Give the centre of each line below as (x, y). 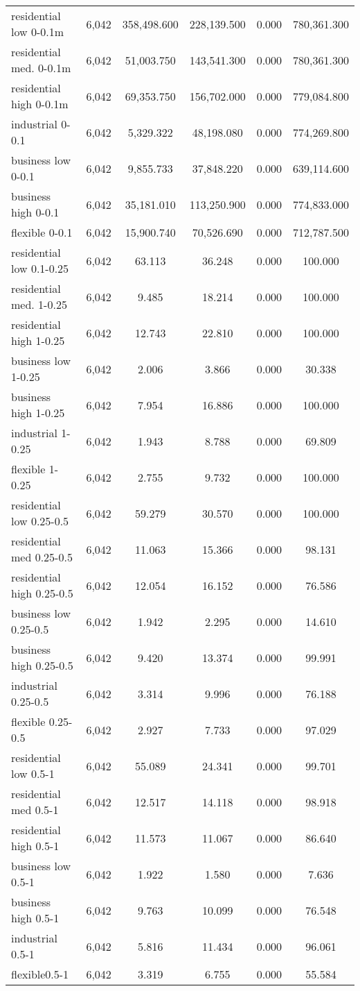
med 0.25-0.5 (42, 557)
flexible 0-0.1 (42, 232)
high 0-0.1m (40, 104)
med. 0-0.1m (41, 68)
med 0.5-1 (35, 810)
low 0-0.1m (37, 32)
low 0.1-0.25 (40, 268)
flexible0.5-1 (40, 974)
